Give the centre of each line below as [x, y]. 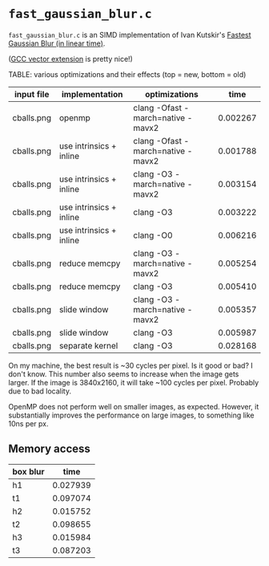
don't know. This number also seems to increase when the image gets [124, 374]
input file [32, 94]
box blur [29, 471]
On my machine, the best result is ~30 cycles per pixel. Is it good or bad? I [131, 365]
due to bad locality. [40, 391]
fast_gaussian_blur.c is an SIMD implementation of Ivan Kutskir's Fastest [130, 35]
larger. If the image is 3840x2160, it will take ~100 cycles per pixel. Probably [134, 382]
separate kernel [88, 345]
